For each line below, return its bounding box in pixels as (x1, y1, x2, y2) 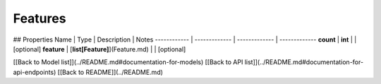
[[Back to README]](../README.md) (57, 68, 164, 76)
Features (13, 11, 66, 26)
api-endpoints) (13, 68, 56, 76)
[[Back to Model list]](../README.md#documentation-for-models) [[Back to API (13, 58, 243, 66)
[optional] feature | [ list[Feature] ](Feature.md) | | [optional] (13, 44, 186, 53)
